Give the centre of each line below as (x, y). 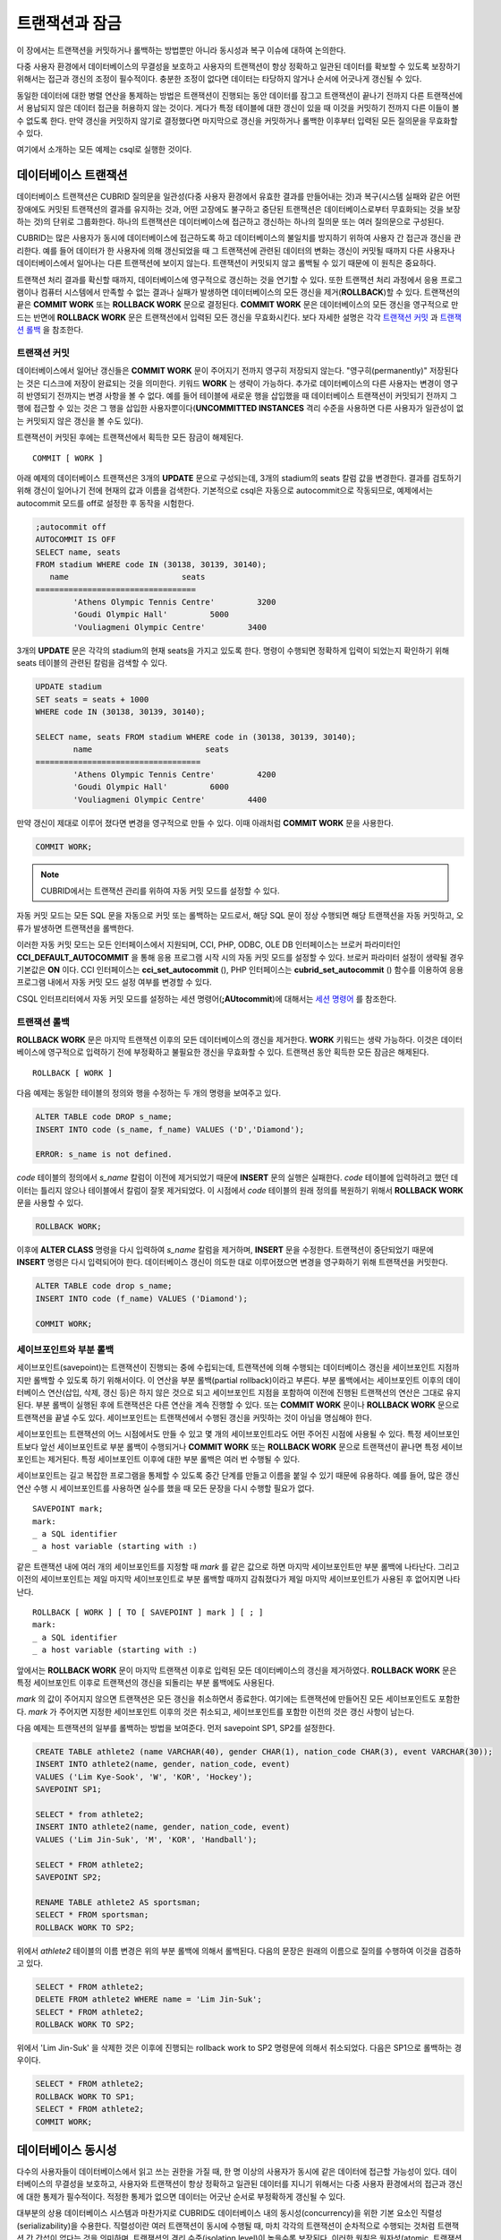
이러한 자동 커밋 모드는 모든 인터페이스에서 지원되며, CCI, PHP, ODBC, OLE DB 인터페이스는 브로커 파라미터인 (209, 944)
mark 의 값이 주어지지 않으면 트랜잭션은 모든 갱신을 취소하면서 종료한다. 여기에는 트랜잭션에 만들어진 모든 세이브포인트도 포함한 (238, 1699)
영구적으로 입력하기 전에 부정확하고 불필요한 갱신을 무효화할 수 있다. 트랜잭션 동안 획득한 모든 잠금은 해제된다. (238, 1052)
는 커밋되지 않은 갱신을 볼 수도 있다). (80, 420)
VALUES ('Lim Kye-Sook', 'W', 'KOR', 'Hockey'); (144, 1777)
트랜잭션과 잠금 (69, 23)
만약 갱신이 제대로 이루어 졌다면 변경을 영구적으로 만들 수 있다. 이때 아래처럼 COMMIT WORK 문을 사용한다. (205, 823)
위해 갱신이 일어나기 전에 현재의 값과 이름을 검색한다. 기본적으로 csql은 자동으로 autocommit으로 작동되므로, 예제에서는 (225, 491)
